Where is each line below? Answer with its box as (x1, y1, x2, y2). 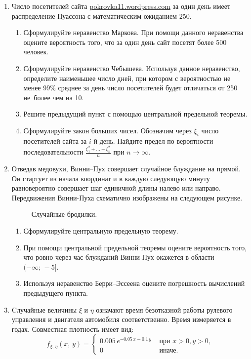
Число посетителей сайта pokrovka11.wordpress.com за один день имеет (11, 1, 231, 11)
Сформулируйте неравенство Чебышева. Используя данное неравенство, (23, 63, 240, 73)
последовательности (23, 147, 84, 157)
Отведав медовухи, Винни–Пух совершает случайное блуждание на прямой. (11, 163, 241, 173)
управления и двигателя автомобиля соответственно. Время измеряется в (11, 314, 231, 324)
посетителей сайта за (23, 135, 87, 146)
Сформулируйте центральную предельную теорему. (23, 225, 178, 236)
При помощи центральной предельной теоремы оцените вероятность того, (23, 242, 247, 252)
